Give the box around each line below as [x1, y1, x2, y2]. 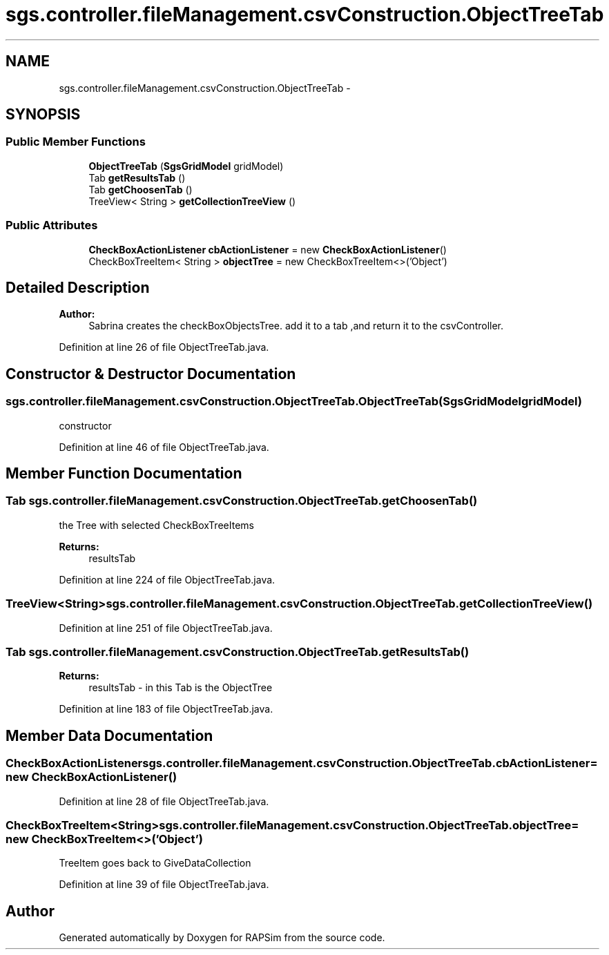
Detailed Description [6, 278, 150, 296]
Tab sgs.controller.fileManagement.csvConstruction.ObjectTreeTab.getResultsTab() [6, 644, 470, 659]
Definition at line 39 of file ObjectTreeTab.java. [59, 878, 269, 891]
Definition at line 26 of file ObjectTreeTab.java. [59, 341, 269, 354]
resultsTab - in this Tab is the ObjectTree [88, 682, 273, 694]
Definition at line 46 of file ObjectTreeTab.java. [59, 441, 269, 453]
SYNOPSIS [6, 106, 81, 124]
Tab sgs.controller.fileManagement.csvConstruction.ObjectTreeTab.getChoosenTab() [6, 494, 478, 508]
